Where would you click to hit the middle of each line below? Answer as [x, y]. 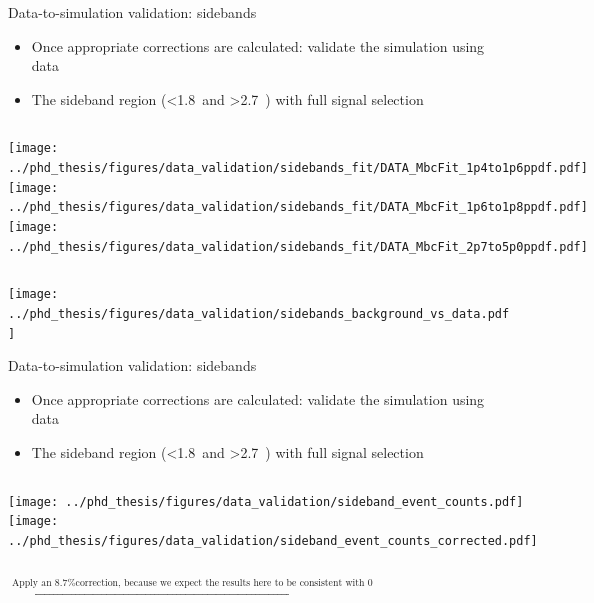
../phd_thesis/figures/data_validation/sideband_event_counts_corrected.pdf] [273, 540]
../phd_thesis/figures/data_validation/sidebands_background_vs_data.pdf [259, 313]
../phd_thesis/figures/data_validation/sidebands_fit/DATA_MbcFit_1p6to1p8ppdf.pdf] [298, 207]
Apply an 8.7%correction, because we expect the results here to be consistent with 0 [192, 582]
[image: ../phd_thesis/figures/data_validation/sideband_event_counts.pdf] [266, 501]
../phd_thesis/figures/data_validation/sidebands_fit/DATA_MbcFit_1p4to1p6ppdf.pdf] [298, 168]
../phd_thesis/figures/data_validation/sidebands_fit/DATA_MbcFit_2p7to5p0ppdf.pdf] [298, 246]
